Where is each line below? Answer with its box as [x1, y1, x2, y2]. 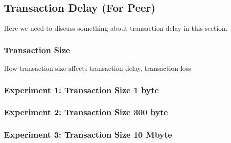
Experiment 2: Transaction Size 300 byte [4, 106, 168, 118]
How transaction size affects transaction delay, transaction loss [4, 63, 191, 73]
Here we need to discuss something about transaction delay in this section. [4, 23, 228, 33]
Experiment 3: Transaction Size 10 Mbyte [4, 128, 172, 141]
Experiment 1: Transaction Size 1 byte [4, 83, 159, 96]
